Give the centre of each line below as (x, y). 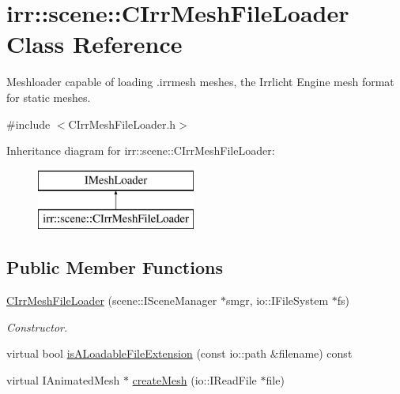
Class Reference (94, 44)
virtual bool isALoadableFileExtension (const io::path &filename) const (179, 353)
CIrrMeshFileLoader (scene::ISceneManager (112, 300)
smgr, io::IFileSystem (277, 300)
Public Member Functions (115, 267)
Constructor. (37, 326)
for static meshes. (49, 97)
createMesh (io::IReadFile (194, 379)
